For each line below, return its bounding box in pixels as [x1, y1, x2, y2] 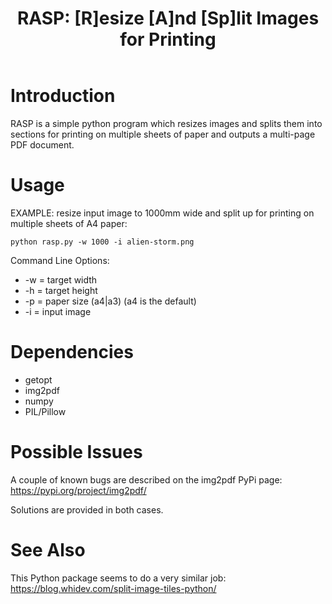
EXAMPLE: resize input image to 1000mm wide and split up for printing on [10, 207, 315, 219]
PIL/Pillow [24, 405, 67, 417]
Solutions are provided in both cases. [10, 503, 164, 516]
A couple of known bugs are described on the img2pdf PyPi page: [10, 473, 283, 486]
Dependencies [10, 341, 134, 364]
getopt [24, 373, 53, 386]
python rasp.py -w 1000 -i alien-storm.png [10, 237, 195, 247]
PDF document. [10, 138, 75, 151]
